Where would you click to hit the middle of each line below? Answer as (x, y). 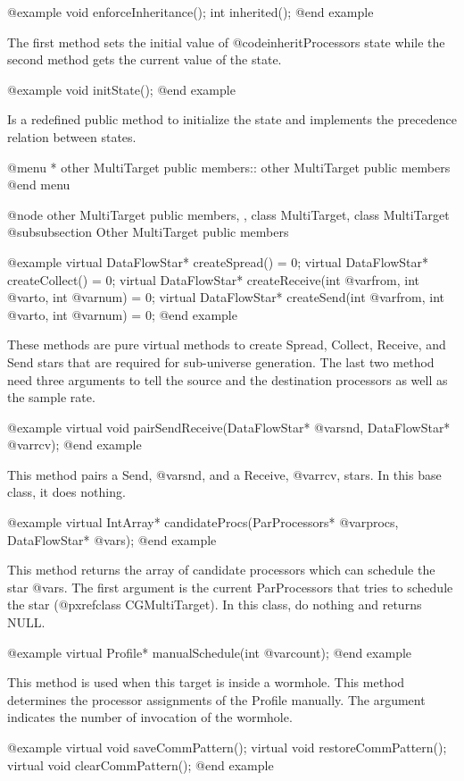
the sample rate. (51, 397)
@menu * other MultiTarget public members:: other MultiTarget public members (229, 167)
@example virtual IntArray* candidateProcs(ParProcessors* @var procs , (203, 522)
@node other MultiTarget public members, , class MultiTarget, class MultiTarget (228, 214)
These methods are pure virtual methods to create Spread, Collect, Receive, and (227, 344)
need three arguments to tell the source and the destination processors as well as (228, 379)
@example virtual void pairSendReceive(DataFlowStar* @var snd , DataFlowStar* (229, 427)
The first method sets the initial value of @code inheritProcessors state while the (226, 42)
